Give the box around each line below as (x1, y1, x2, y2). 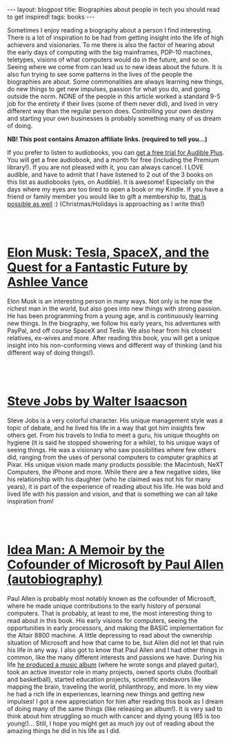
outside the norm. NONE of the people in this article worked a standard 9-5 (7, 92, 221, 100)
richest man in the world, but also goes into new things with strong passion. (7, 304, 222, 313)
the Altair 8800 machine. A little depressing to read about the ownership (7, 631, 212, 639)
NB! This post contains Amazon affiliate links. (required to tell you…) (7, 135, 208, 143)
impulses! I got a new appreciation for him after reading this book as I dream (7, 697, 224, 705)
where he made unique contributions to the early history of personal (7, 602, 201, 610)
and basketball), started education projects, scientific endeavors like (7, 675, 202, 683)
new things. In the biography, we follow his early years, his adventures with (7, 319, 221, 327)
